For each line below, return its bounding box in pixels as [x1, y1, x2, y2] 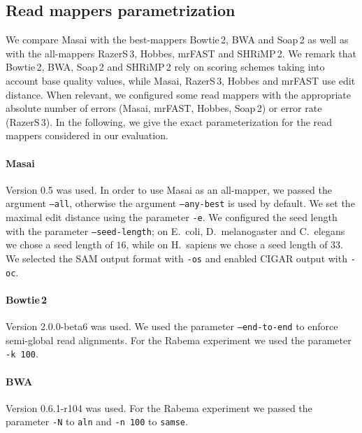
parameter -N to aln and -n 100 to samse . [6, 414, 188, 429]
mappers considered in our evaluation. [6, 128, 168, 143]
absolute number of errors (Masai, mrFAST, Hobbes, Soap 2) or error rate [6, 101, 322, 115]
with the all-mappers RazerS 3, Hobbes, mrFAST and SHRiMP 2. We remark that [6, 45, 357, 60]
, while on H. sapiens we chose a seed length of [126, 237, 328, 252]
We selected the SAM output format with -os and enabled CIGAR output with [6, 250, 347, 265]
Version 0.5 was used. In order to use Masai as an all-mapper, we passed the [6, 182, 332, 197]
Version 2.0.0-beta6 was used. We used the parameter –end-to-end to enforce [6, 319, 338, 334]
